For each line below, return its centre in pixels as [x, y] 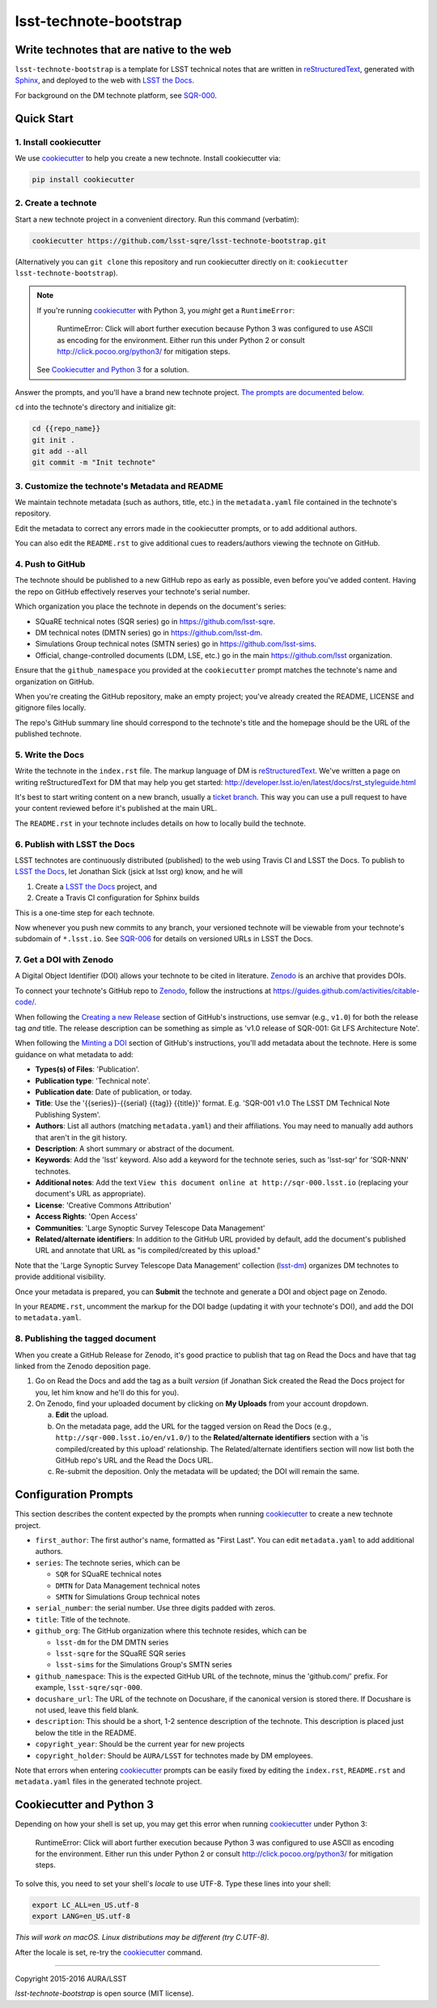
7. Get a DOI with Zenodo [64, 960]
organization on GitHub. [55, 681]
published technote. [48, 734]
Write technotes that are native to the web [123, 50]
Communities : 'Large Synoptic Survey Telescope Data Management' [150, 1228]
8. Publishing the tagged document [86, 1339]
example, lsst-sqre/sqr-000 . [89, 1687]
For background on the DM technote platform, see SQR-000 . [116, 95]
